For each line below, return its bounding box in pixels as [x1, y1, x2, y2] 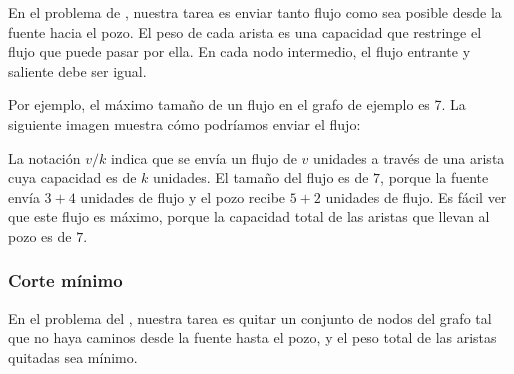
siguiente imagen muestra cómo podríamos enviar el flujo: [8, 113, 361, 134]
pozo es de [8, 225, 72, 246]
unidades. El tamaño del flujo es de [153, 167, 369, 188]
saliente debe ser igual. [8, 60, 147, 81]
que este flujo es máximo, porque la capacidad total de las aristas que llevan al [8, 206, 490, 227]
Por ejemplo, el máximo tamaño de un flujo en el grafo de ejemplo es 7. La [8, 94, 466, 115]
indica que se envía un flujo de [110, 147, 297, 168]
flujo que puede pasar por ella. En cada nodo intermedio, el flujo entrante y [8, 41, 471, 62]
